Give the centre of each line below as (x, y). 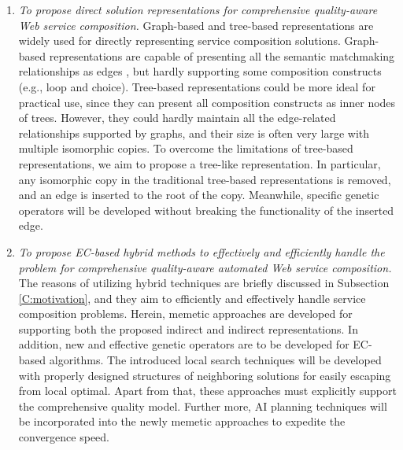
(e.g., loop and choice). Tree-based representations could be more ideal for (197, 86)
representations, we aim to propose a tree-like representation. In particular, (200, 163)
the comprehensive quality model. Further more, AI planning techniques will (203, 406)
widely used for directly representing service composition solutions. (179, 41)
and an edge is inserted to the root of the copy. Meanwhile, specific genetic (199, 195)
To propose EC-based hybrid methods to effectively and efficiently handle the (201, 251)
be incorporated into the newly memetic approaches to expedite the (182, 421)
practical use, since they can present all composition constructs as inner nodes (207, 102)
